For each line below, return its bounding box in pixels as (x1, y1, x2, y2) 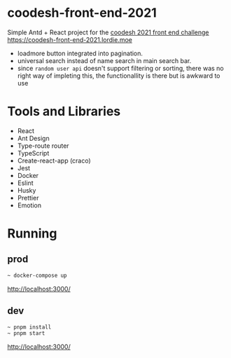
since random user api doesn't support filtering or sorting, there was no (17, 64, 224, 72)
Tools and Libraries (7, 104, 121, 120)
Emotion (17, 201, 42, 209)
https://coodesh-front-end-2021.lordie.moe (7, 35, 133, 43)
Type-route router (17, 142, 69, 150)
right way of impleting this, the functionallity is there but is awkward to (17, 71, 220, 80)
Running (7, 226, 57, 242)
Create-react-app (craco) (17, 156, 91, 165)
